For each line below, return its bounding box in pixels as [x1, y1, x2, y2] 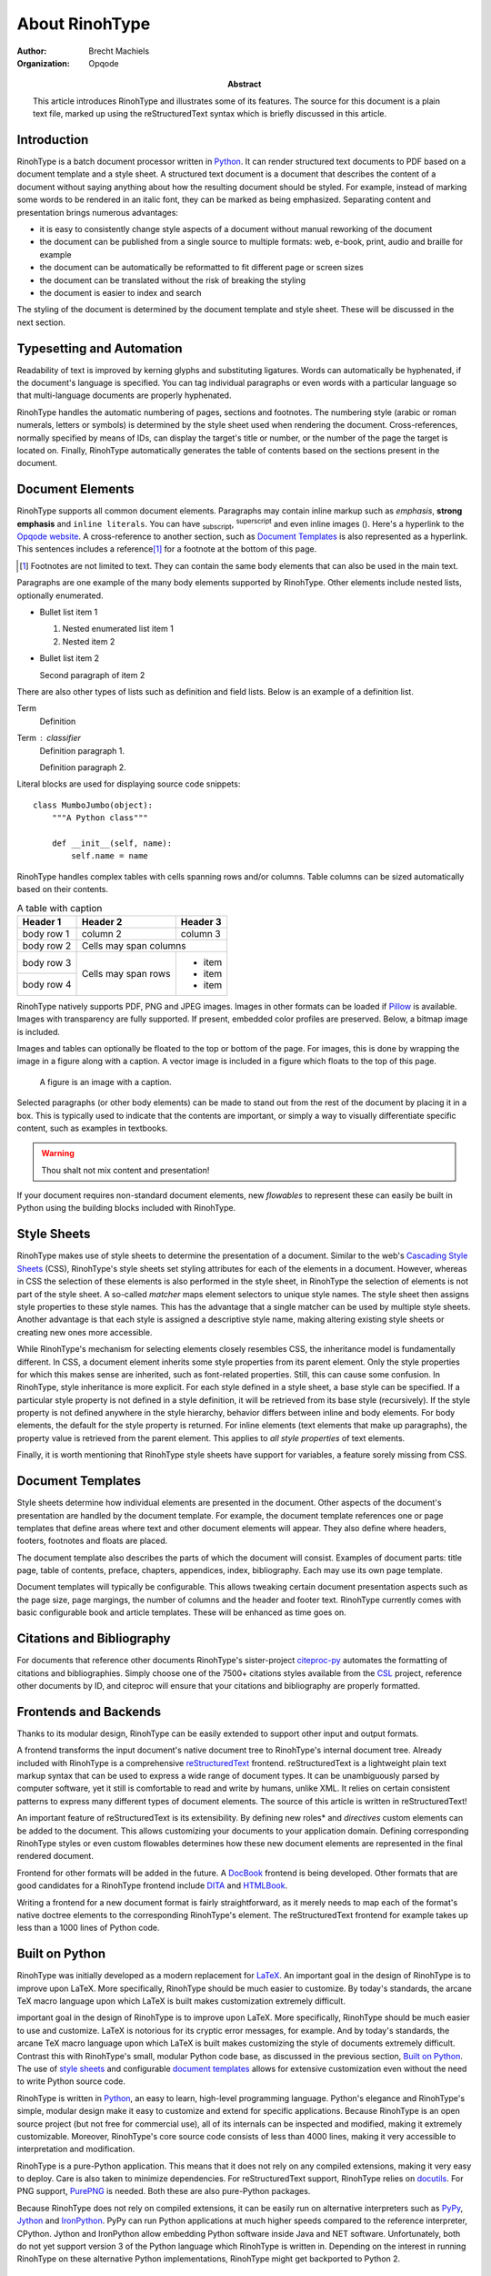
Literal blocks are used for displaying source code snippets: [16, 778, 241, 789]
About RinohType [16, 14, 151, 34]
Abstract [227, 78, 262, 90]
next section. [16, 317, 65, 328]
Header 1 [22, 915, 62, 928]
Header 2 [81, 915, 123, 928]
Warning [41, 1148, 75, 1159]
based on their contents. [16, 884, 109, 895]
